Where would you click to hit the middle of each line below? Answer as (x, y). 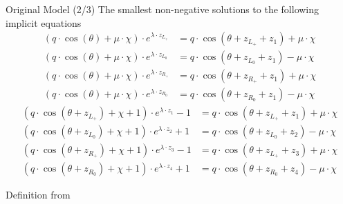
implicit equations (44, 22)
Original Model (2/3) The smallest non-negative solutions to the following (163, 9)
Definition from (38, 195)
